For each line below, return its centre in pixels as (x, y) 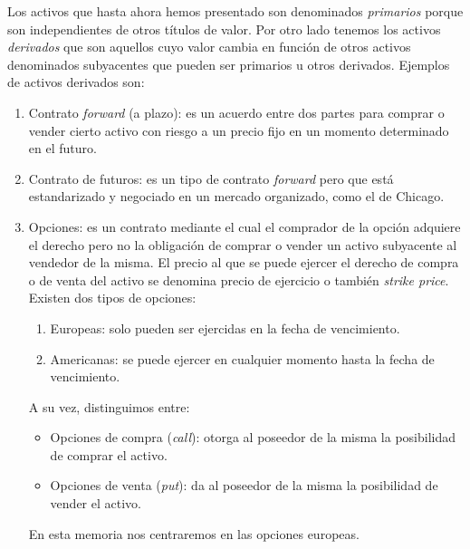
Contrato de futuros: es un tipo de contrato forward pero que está (211, 178)
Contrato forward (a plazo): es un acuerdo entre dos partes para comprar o (236, 112)
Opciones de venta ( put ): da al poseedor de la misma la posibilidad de (244, 485)
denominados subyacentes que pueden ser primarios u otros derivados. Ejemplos (229, 64)
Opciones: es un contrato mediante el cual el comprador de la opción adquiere (245, 226)
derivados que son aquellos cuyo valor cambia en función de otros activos (209, 47)
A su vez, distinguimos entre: (109, 406)
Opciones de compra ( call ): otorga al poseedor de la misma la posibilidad (253, 437)
